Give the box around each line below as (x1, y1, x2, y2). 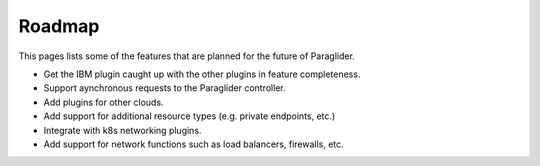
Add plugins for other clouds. (43, 96, 164, 108)
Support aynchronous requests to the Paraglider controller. (43, 82, 286, 94)
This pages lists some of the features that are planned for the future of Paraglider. (18, 50, 355, 62)
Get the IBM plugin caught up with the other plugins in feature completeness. (43, 68, 361, 80)
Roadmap (18, 15, 100, 37)
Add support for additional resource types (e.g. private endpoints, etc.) (43, 110, 336, 122)
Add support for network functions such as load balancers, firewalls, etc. (43, 138, 344, 150)
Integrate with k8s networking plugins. (43, 124, 202, 136)
